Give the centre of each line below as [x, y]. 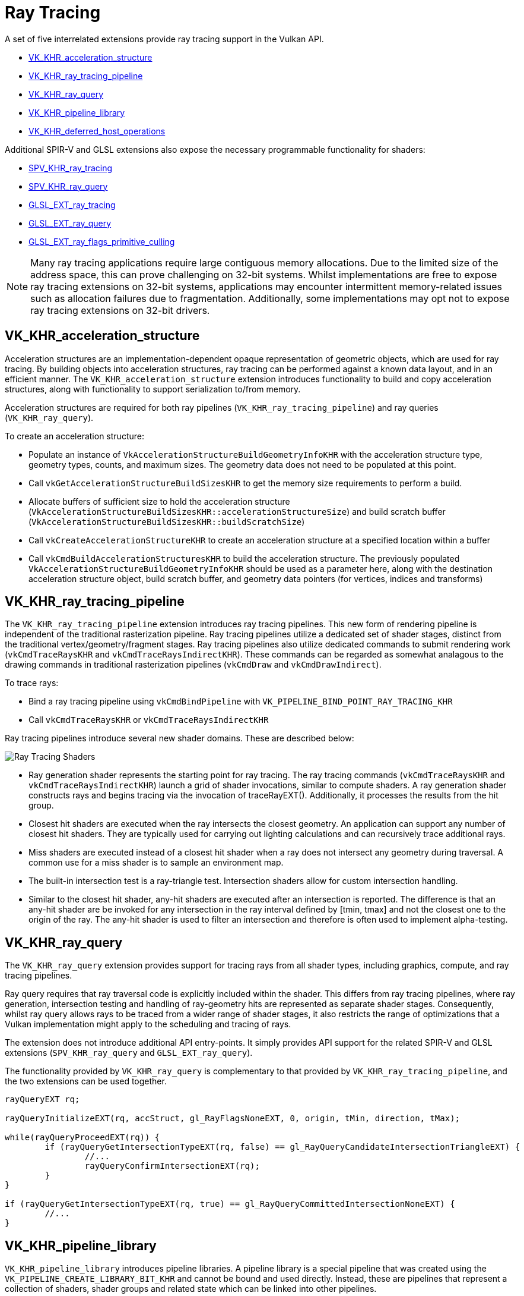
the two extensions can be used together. [86, 1081]
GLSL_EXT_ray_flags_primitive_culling [102, 241]
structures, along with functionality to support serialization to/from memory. [153, 389]
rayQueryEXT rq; [42, 1100]
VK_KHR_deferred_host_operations [97, 131]
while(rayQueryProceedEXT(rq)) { [82, 1138]
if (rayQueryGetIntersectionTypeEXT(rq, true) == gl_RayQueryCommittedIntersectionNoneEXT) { [230, 1204]
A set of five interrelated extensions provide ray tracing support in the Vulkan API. [164, 39]
